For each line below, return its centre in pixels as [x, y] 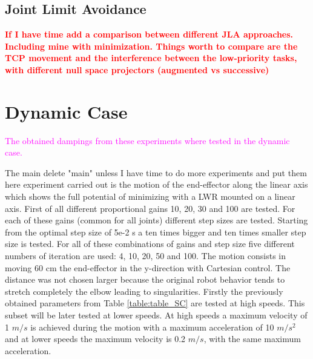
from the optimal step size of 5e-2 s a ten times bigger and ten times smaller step [156, 232]
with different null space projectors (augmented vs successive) [137, 69]
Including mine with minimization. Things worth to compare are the [151, 46]
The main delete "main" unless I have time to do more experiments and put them [156, 172]
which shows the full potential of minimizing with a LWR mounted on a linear [150, 196]
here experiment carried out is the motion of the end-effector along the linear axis [156, 184]
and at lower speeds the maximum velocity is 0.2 [95, 339]
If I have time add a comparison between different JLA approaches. [149, 34]
